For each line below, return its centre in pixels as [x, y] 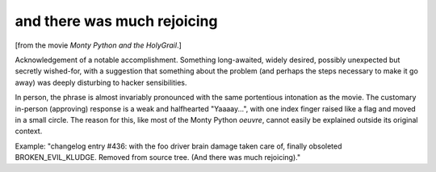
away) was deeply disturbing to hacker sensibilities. [101, 82]
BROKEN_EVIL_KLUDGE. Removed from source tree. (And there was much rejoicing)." [158, 157]
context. [29, 131]
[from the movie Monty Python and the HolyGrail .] [98, 45]
